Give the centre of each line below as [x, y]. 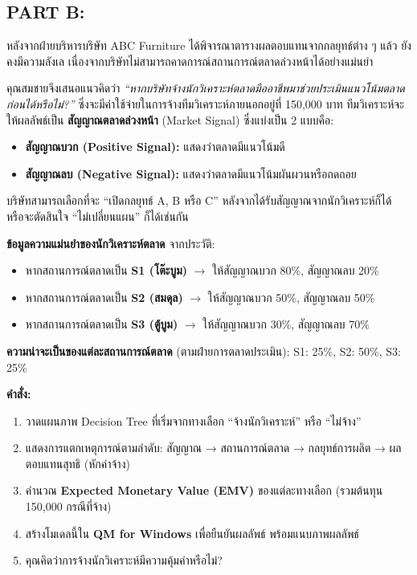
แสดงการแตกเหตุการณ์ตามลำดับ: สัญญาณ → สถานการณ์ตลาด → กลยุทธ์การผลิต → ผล [213, 448]
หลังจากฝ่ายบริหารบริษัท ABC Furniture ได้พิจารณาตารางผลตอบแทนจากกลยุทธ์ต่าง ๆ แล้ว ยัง [209, 45]
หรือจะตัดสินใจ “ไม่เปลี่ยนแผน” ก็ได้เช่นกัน [98, 216]
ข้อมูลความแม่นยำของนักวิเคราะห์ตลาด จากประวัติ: [111, 243]
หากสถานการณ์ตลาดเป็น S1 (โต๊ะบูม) [106, 270]
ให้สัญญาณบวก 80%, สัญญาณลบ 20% [296, 270]
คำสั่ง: [19, 394]
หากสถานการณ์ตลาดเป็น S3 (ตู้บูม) [102, 324]
